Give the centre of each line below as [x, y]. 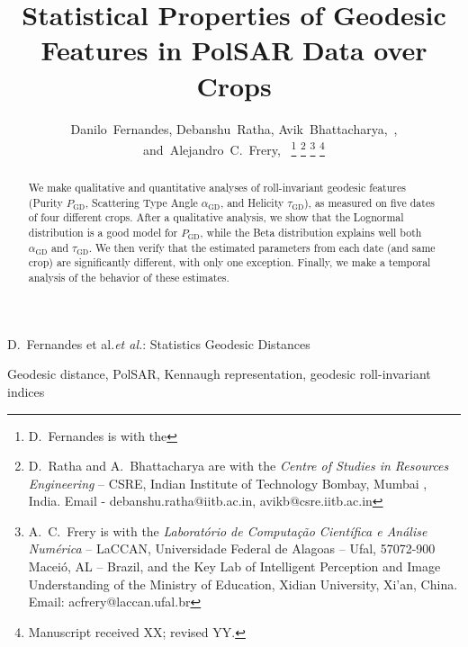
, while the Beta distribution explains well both [311, 233]
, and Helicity [252, 202]
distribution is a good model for [103, 233]
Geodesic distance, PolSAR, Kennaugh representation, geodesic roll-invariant [219, 374]
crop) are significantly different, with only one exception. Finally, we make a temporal [229, 262]
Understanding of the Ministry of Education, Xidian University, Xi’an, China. [243, 584]
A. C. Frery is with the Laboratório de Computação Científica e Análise [228, 530]
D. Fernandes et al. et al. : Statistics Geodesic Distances [159, 343]
